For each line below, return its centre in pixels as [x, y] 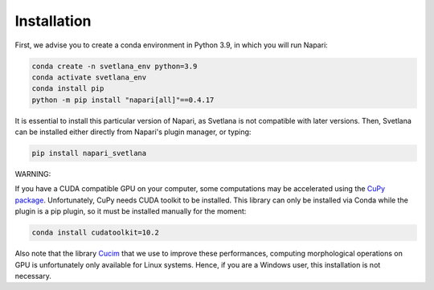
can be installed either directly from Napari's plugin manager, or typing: [133, 132]
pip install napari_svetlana [89, 153]
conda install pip [68, 89]
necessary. [33, 276]
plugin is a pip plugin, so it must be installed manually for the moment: [131, 211]
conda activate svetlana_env [89, 77]
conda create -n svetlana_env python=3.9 [115, 66]
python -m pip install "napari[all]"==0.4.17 [123, 100]
